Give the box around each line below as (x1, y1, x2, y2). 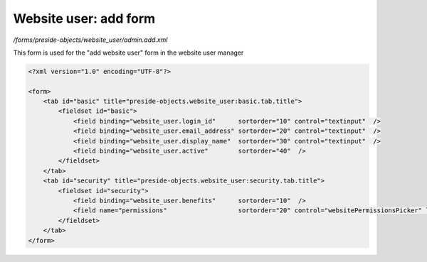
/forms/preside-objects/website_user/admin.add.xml (13, 36, 168, 44)
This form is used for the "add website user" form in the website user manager (13, 48, 244, 57)
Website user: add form (13, 11, 156, 26)
